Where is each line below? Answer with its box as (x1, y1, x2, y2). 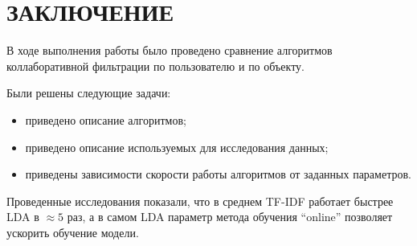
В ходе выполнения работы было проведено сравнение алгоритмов (6, 42, 333, 59)
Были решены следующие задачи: (6, 84, 171, 101)
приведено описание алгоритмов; (25, 111, 186, 128)
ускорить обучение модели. (6, 223, 139, 240)
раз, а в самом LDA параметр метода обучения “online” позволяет (67, 208, 393, 225)
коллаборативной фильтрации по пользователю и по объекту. (6, 57, 305, 74)
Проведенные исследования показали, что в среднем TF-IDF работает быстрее (6, 192, 394, 209)
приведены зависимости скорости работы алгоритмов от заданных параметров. (25, 166, 411, 182)
